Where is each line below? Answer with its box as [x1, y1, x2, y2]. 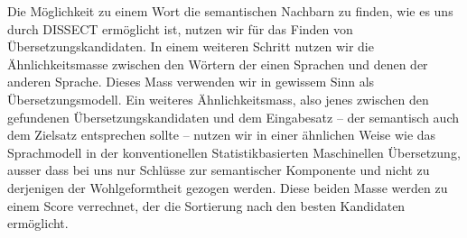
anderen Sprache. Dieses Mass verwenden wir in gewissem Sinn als [7, 72, 375, 91]
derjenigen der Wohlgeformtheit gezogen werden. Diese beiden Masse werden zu [7, 178, 448, 197]
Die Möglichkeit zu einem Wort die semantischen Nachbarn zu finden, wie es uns [7, 2, 453, 20]
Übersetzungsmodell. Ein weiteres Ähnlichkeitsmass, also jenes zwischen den [7, 89, 429, 108]
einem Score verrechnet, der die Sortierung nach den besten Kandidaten [7, 196, 406, 215]
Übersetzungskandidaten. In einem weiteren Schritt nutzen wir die [7, 37, 374, 56]
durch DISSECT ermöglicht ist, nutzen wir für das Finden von [7, 19, 353, 38]
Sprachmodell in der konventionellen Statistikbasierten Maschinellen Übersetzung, [7, 142, 461, 161]
